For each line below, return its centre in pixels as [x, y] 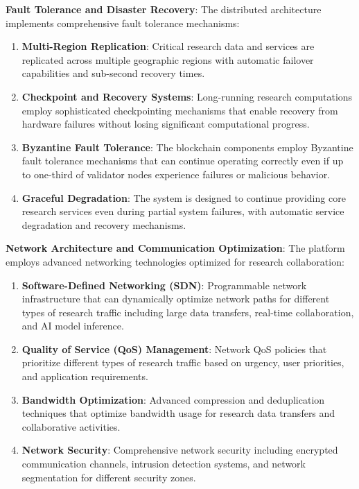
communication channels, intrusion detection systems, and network [164, 464]
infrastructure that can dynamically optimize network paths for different [176, 299]
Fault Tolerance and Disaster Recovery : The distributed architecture [164, 9]
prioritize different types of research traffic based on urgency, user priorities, [183, 362]
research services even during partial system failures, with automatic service [183, 211]
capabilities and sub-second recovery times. [113, 73]
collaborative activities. [71, 426]
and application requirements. [85, 376]
